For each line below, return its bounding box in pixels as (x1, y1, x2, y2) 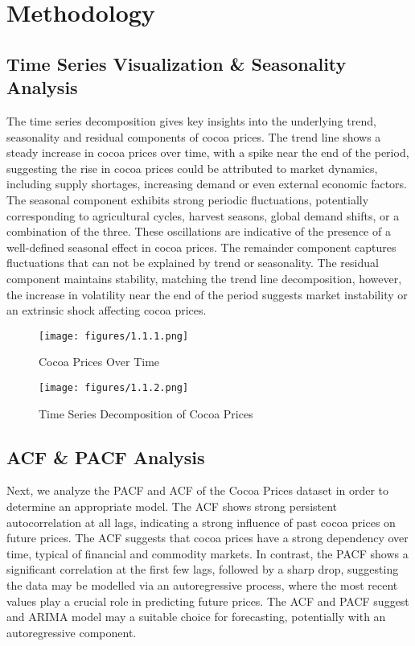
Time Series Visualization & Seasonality (6, 51, 347, 76)
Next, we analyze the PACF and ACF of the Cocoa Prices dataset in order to (6, 482, 389, 499)
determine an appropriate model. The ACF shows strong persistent (6, 497, 338, 514)
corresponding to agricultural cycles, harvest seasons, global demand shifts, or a (6, 207, 400, 224)
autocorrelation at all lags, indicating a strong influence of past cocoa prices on (6, 513, 396, 530)
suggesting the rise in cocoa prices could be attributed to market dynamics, (6, 159, 378, 176)
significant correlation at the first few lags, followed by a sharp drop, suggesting (6, 561, 399, 578)
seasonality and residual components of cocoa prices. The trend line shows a (6, 128, 381, 145)
